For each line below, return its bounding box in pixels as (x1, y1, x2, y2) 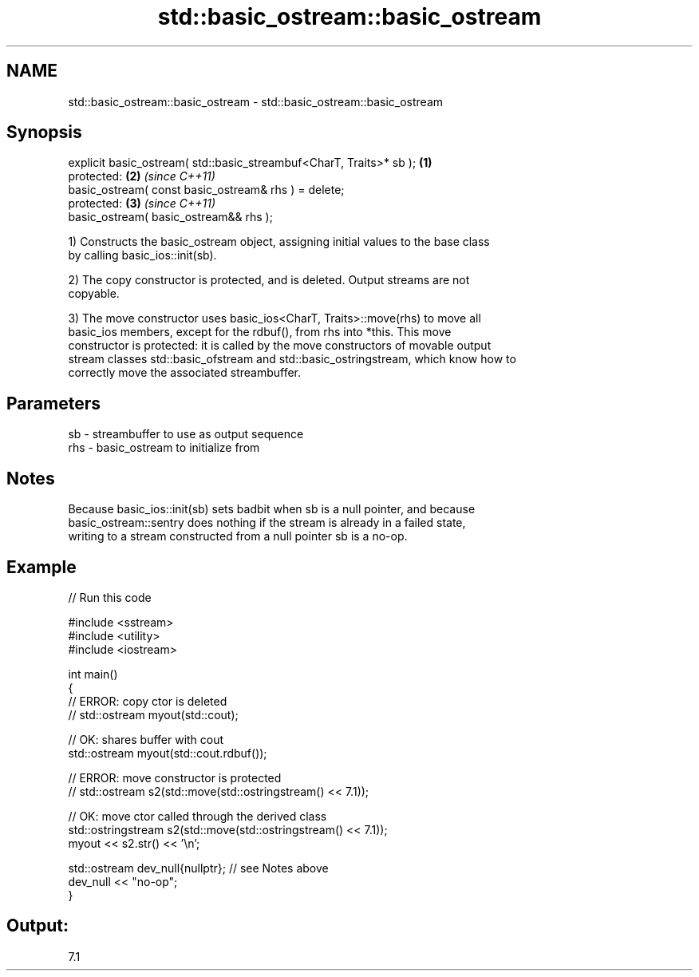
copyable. (68, 287, 120, 301)
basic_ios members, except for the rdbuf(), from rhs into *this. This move (68, 325, 452, 339)
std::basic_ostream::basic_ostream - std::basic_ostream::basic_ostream (68, 94, 444, 109)
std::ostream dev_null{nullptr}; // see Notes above (68, 860, 329, 875)
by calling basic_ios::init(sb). (68, 248, 217, 263)
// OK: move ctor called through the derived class (68, 809, 327, 823)
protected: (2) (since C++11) (68, 169, 215, 184)
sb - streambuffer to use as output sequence (68, 427, 304, 441)
